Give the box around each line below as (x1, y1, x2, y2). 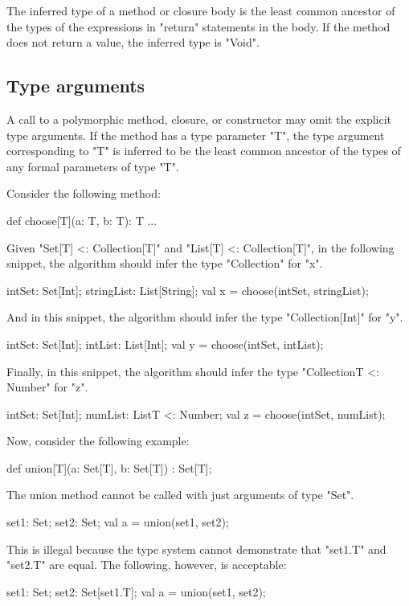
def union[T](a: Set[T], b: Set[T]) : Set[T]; (6, 459, 212, 476)
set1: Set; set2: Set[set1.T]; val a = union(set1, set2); (6, 583, 266, 600)
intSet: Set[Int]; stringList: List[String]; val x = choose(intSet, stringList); (6, 281, 369, 298)
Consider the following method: (6, 185, 161, 202)
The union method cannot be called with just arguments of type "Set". (6, 486, 354, 503)
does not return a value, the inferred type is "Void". (6, 34, 260, 51)
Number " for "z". (6, 379, 88, 395)
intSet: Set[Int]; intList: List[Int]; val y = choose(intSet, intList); (6, 335, 324, 352)
